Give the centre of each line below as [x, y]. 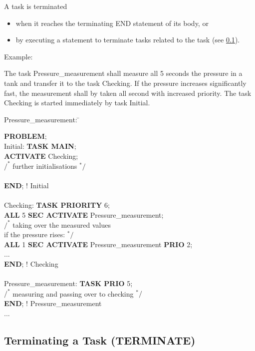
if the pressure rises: [35, 234]
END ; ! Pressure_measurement [53, 303]
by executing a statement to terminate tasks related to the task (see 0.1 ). [128, 40]
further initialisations [45, 166]
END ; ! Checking [31, 264]
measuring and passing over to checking [73, 293]
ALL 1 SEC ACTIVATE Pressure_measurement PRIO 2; [98, 244]
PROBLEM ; [25, 136]
